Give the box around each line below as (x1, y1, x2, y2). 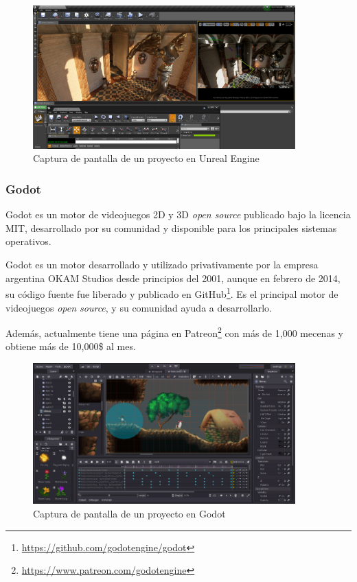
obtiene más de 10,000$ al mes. (5, 339, 136, 353)
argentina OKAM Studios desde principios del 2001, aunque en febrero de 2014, (5, 270, 341, 285)
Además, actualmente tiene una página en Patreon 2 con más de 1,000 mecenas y (5, 324, 343, 340)
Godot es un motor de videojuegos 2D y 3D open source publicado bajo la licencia (5, 207, 351, 222)
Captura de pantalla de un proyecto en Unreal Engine (33, 151, 260, 165)
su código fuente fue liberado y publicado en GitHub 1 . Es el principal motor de (5, 285, 338, 301)
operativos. (5, 234, 51, 248)
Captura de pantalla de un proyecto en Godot (33, 507, 226, 520)
